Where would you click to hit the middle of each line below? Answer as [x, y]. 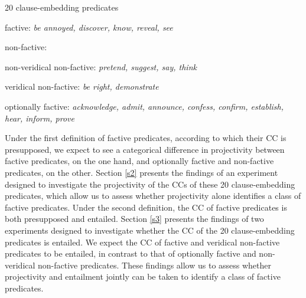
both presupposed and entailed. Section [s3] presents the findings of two [134, 219]
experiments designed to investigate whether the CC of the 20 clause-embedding [150, 230]
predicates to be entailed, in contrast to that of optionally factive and [131, 253]
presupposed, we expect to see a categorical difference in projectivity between [145, 149]
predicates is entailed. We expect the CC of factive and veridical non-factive [142, 242]
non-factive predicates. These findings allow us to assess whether [155, 265]
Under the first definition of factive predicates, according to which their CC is [146, 138]
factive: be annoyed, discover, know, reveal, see [89, 27]
